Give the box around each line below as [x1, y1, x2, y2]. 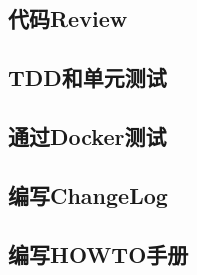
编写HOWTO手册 [8, 238, 189, 269]
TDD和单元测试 [8, 62, 167, 93]
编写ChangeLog [8, 179, 168, 210]
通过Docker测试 [8, 120, 167, 151]
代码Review [8, 3, 128, 34]
